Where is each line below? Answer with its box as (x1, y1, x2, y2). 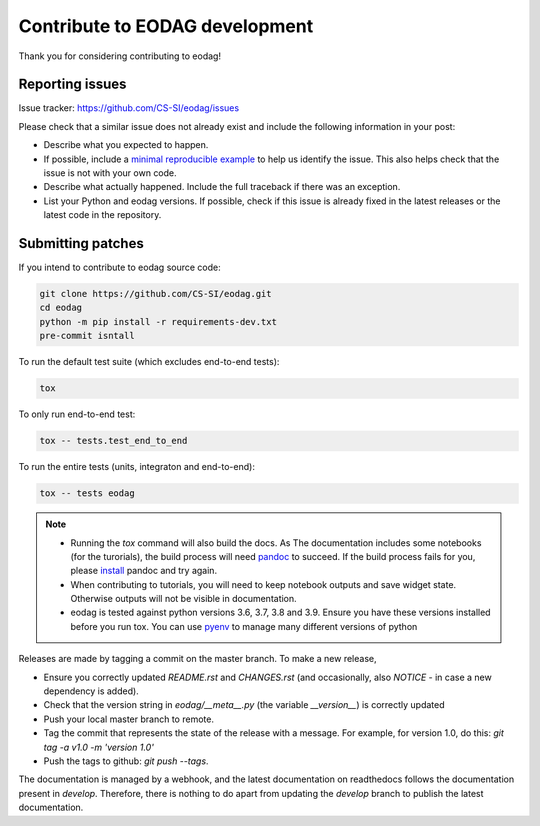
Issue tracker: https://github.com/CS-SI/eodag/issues (18, 102, 240, 114)
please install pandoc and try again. (70, 565, 218, 577)
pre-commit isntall (39, 330, 135, 342)
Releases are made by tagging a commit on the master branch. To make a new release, (18, 653, 377, 665)
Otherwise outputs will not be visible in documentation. (70, 593, 297, 605)
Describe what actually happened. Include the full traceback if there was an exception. (43, 181, 401, 193)
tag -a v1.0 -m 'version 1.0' (43, 741, 155, 753)
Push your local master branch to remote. (43, 713, 215, 725)
